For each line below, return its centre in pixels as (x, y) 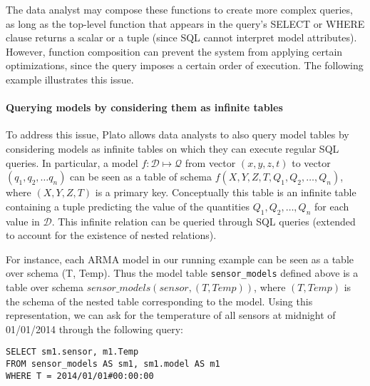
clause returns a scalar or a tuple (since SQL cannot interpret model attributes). (181, 37)
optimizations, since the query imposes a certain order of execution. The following (185, 65)
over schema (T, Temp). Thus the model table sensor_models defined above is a (182, 273)
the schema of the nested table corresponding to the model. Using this (159, 301)
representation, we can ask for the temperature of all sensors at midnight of (171, 315)
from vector (210, 162)
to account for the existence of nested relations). (111, 235)
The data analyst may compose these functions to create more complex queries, (179, 9)
